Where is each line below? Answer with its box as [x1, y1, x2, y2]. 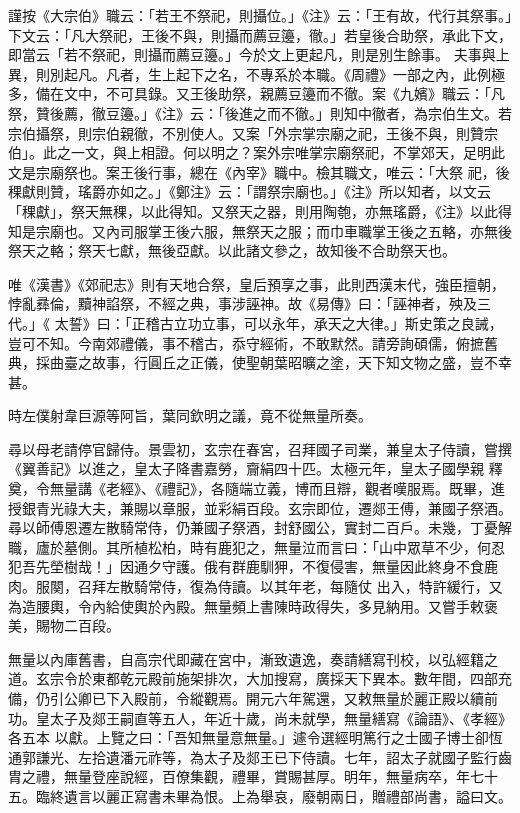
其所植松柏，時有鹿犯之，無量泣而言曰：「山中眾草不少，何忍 [105, 536, 505, 557]
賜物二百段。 [35, 615, 120, 636]
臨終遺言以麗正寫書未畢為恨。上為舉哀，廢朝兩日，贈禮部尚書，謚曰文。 [35, 785, 512, 806]
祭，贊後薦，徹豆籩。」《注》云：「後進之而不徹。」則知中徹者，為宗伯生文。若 [8, 102, 512, 123]
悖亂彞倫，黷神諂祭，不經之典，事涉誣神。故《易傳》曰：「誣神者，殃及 [8, 293, 477, 314]
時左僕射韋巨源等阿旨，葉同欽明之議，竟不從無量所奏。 [8, 405, 372, 426]
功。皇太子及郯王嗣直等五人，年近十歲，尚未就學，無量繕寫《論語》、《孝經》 [8, 707, 512, 728]
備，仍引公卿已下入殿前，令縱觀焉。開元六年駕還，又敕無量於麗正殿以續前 [8, 688, 498, 708]
